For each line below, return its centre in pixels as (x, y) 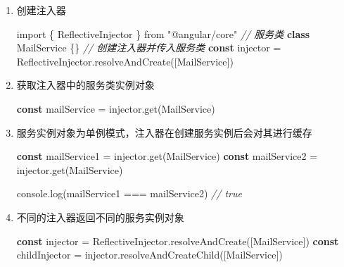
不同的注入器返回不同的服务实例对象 (100, 217)
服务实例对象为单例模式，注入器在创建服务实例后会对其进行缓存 (164, 132)
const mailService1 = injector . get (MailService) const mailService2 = (167, 156)
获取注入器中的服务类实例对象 (85, 85)
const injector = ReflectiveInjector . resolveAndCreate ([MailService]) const (178, 241)
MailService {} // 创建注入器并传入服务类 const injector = (149, 48)
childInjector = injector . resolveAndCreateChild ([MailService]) (149, 255)
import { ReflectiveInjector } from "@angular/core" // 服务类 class (163, 33)
